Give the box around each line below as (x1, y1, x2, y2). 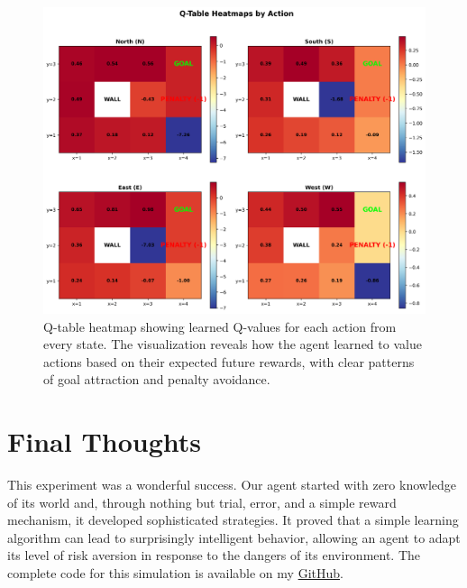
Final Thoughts (7, 423, 202, 460)
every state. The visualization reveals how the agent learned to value (43, 335, 422, 354)
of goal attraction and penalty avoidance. (43, 370, 270, 389)
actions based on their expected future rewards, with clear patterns (43, 352, 415, 371)
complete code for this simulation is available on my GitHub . (7, 564, 343, 582)
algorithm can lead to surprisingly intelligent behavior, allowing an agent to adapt (7, 528, 461, 547)
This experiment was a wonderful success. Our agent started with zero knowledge (7, 475, 456, 494)
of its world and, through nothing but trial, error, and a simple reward (7, 492, 397, 511)
